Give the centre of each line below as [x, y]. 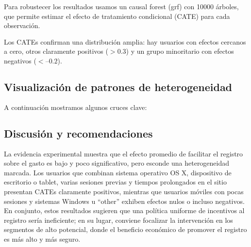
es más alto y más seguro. [42, 239]
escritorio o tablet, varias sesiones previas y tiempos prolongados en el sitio [115, 182]
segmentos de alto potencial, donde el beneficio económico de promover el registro [125, 229]
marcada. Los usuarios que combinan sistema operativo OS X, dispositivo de [118, 172]
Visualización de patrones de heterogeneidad [118, 86]
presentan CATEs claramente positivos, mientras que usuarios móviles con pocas [124, 191]
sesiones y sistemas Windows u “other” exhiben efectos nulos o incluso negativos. [124, 201]
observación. [22, 25]
